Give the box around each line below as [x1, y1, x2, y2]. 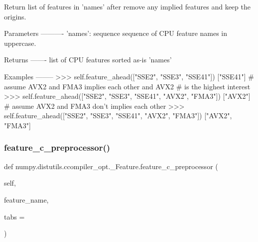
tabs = [4, 211, 25, 222]
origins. [4, 11, 26, 21]
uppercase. [4, 37, 36, 48]
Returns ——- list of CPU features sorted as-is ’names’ [4, 54, 172, 65]
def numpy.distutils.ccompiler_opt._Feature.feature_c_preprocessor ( [4, 161, 218, 171]
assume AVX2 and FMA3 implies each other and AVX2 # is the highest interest [4, 81, 251, 91]
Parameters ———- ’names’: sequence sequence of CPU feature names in [4, 28, 228, 38]
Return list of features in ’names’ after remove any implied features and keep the [4, 1, 251, 11]
